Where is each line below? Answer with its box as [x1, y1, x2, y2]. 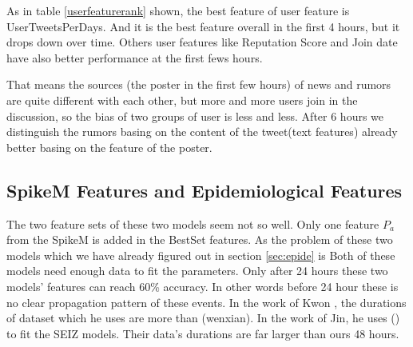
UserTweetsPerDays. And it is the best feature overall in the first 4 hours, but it [6, 18, 400, 34]
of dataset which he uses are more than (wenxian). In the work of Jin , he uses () [6, 309, 400, 326]
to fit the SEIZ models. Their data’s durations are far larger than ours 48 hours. [6, 325, 399, 341]
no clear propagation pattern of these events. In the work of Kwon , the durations [6, 293, 407, 310]
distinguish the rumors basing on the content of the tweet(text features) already [6, 123, 398, 140]
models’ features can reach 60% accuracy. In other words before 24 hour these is [6, 277, 399, 294]
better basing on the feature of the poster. [6, 138, 212, 155]
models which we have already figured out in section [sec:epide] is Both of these [6, 246, 395, 263]
